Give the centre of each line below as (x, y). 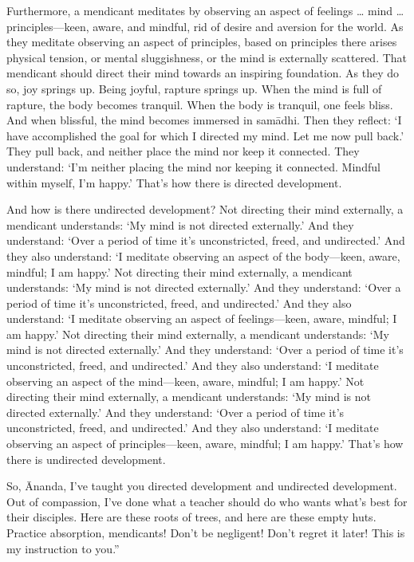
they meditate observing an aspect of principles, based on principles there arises (202, 42)
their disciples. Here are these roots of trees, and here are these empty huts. (191, 517)
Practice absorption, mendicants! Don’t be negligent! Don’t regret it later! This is (206, 533)
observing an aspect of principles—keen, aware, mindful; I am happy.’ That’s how (205, 444)
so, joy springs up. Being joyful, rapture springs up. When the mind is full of (194, 88)
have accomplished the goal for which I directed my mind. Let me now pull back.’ (205, 135)
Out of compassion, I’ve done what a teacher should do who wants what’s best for (207, 501)
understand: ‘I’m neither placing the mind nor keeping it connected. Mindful (193, 166)
